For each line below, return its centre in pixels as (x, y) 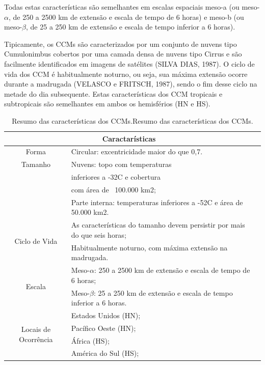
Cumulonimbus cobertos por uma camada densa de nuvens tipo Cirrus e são (123, 54)
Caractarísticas (129, 138)
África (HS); (90, 340)
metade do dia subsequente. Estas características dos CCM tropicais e (113, 93)
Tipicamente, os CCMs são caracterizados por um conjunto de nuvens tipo (121, 44)
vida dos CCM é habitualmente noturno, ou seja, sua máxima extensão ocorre (126, 74)
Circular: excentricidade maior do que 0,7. (137, 151)
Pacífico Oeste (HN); (103, 328)
